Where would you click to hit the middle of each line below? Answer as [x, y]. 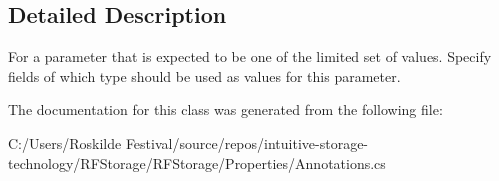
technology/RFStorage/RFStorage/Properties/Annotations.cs [197, 162]
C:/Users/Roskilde [65, 142]
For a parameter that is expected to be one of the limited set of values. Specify [250, 56]
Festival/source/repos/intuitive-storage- [247, 142]
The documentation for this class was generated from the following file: [225, 109]
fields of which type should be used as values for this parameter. [204, 75]
